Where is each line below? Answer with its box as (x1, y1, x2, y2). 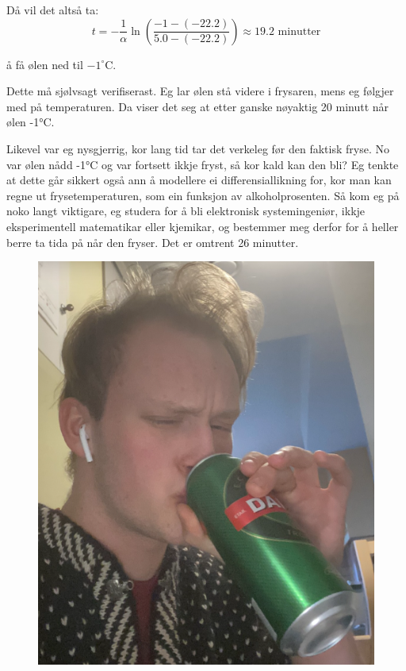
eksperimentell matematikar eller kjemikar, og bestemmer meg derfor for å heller (6, 218, 399, 234)
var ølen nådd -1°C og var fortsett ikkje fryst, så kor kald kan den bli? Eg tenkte (6, 156, 399, 172)
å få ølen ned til (6, 56, 83, 72)
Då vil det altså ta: (6, 2, 99, 17)
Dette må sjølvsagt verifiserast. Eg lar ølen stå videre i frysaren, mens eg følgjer (6, 83, 394, 99)
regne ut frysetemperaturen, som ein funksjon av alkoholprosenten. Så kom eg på (6, 187, 400, 203)
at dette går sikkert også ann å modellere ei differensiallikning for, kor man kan (6, 172, 392, 188)
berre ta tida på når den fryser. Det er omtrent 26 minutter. (6, 233, 299, 250)
